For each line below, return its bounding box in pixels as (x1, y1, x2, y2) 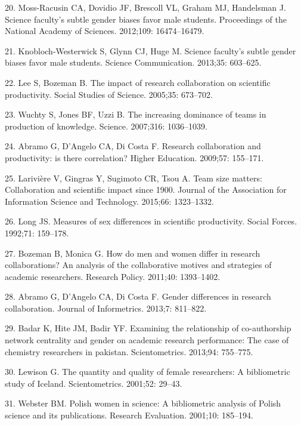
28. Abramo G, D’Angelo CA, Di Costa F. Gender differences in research (5, 290, 271, 303)
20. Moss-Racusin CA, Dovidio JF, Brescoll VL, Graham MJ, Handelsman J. (5, 1, 286, 13)
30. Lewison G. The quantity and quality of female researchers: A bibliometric (5, 365, 290, 378)
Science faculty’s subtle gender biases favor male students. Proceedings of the (5, 13, 287, 25)
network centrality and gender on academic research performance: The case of (5, 334, 289, 346)
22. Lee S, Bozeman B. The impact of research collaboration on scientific (5, 76, 271, 88)
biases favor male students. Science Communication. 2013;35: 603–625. (5, 56, 262, 69)
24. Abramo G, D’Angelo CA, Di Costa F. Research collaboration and (5, 140, 261, 152)
